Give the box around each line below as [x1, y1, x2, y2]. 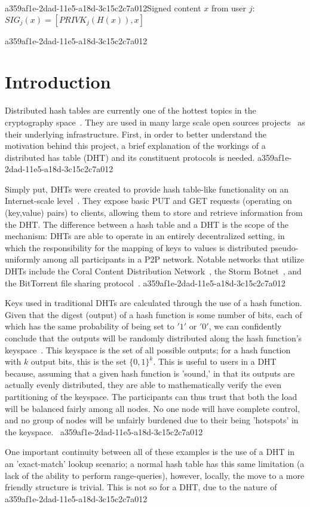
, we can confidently [208, 320, 282, 332]
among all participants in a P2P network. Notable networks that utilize [42, 253, 304, 265]
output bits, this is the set [30, 355, 127, 368]
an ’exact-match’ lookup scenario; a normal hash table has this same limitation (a [5, 457, 305, 469]
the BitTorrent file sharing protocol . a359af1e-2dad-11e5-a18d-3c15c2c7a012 [5, 276, 286, 289]
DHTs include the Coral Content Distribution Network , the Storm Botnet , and [5, 265, 302, 277]
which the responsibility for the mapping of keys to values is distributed [5, 241, 268, 253]
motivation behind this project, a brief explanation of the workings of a [5, 139, 266, 152]
